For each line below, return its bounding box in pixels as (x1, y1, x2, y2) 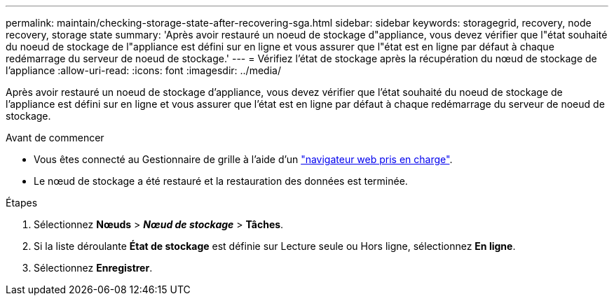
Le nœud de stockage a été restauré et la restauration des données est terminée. (34, 175, 408, 187)
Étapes (6, 197, 38, 209)
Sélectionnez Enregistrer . (34, 262, 153, 274)
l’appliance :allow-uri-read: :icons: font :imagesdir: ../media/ (6, 64, 281, 76)
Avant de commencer (6, 132, 104, 143)
